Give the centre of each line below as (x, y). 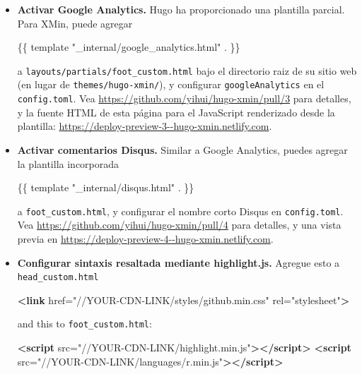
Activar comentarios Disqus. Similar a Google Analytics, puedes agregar (182, 149)
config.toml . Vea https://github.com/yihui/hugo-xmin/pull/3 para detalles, (184, 98)
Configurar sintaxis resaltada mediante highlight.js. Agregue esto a (179, 262)
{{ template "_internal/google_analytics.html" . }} (129, 47)
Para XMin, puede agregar (75, 23)
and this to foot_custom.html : (84, 324)
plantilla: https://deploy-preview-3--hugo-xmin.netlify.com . (145, 126)
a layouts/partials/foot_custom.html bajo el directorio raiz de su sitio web (187, 70)
